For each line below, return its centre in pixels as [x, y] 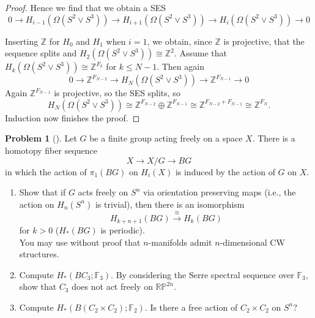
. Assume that [200, 53]
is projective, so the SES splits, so [117, 93]
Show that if [43, 192]
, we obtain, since [180, 41]
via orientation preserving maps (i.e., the [219, 192]
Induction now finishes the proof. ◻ [72, 117]
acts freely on [103, 192]
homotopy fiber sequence [51, 150]
